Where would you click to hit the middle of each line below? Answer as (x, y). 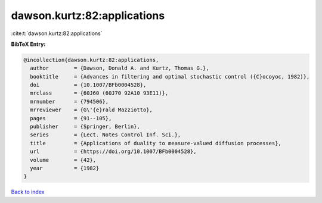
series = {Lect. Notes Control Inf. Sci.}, (106, 135)
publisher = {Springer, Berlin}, (85, 127)
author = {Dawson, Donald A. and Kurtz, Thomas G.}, (120, 68)
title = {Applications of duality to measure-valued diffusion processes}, (156, 143)
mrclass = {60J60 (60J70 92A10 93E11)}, (99, 93)
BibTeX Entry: (28, 44)
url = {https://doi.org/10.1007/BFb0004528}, (113, 152)
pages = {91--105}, (71, 118)
